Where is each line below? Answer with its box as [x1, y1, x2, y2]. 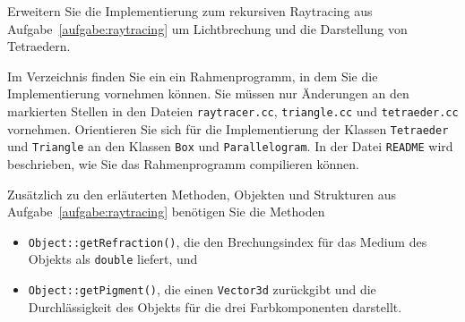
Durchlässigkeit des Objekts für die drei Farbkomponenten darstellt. [28, 297, 402, 316]
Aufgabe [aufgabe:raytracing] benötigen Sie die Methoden [7, 202, 325, 221]
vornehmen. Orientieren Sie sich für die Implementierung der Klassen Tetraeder [7, 119, 449, 138]
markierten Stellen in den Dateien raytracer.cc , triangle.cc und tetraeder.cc [7, 101, 459, 120]
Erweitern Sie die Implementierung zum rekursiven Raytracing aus [7, 2, 373, 20]
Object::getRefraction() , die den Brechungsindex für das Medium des [28, 232, 427, 250]
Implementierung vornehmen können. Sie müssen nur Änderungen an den [7, 84, 409, 103]
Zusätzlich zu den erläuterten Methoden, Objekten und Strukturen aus [7, 184, 396, 203]
